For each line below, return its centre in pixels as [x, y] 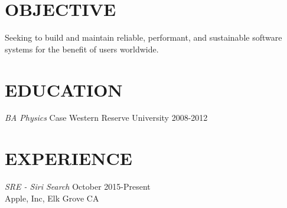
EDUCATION [64, 89]
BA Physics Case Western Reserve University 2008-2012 [106, 118]
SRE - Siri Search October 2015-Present [78, 186]
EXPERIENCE [69, 158]
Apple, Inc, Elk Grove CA [52, 198]
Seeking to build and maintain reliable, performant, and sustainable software [143, 37]
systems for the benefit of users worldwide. [82, 49]
